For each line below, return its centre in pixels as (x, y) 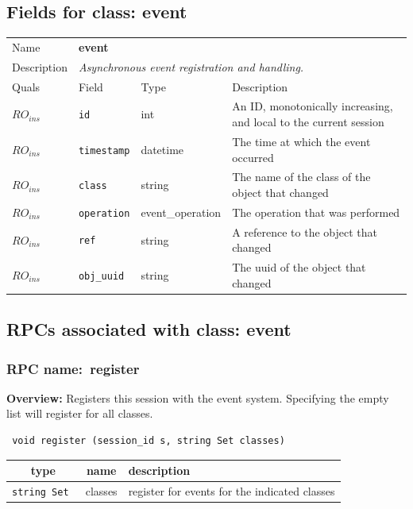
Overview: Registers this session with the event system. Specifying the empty (198, 397)
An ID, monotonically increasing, (313, 106)
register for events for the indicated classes (232, 490)
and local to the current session (308, 122)
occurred (253, 157)
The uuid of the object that (299, 267)
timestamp (104, 150)
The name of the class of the (301, 177)
